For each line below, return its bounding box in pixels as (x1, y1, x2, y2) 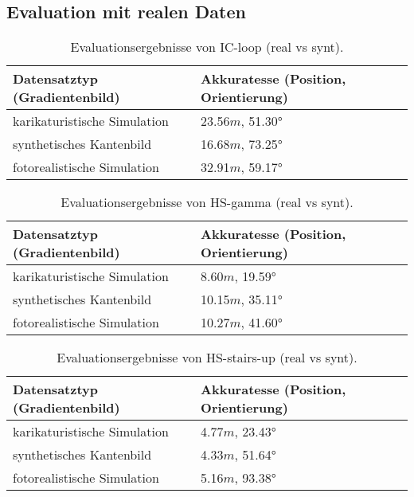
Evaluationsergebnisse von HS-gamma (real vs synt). (61, 193, 353, 212)
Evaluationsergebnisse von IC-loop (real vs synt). (70, 37, 344, 57)
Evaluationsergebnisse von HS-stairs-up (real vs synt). (57, 348, 357, 367)
